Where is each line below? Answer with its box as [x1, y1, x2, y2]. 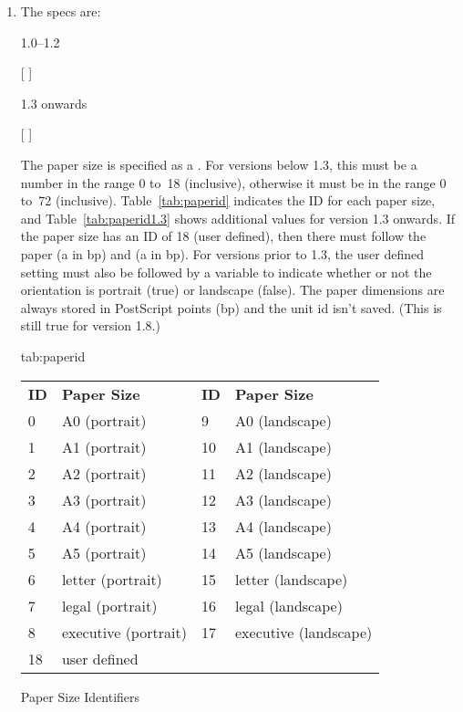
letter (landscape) [234, 568, 348, 590]
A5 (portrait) [61, 541, 147, 563]
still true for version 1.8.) [20, 316, 160, 335]
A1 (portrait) [61, 435, 147, 457]
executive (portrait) [61, 621, 187, 643]
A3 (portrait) [61, 488, 147, 510]
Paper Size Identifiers [20, 686, 140, 706]
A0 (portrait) [61, 409, 147, 431]
